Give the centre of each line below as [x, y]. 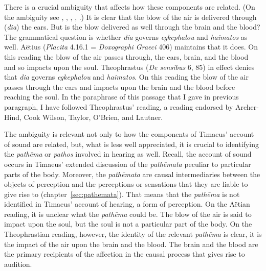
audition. [18, 264]
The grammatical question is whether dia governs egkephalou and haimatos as [126, 36]
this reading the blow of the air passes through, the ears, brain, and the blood [126, 56]
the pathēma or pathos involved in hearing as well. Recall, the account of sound [128, 154]
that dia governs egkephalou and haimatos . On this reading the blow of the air [126, 77]
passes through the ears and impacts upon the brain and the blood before [120, 87]
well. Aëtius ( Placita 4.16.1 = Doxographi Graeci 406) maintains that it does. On [131, 47]
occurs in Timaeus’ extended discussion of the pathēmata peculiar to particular [128, 164]
